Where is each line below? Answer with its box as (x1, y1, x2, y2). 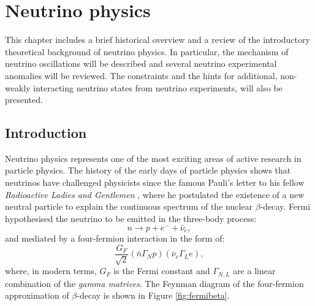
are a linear (233, 264, 276, 277)
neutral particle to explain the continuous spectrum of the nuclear (5, 200, 252, 213)
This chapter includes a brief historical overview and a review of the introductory (5, 33, 310, 46)
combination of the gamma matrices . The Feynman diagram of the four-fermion (5, 277, 304, 289)
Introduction (5, 123, 87, 142)
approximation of (5, 289, 69, 302)
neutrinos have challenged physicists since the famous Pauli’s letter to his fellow (5, 176, 305, 189)
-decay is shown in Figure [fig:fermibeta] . (77, 289, 230, 302)
